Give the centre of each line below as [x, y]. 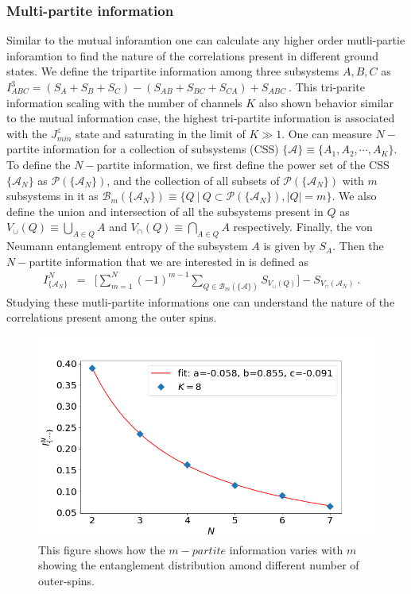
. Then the [358, 246]
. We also [354, 196]
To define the [39, 164]
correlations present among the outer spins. [112, 317]
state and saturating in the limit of [161, 133]
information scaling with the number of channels [124, 102]
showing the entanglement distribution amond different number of [199, 565]
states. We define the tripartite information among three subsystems [173, 71]
